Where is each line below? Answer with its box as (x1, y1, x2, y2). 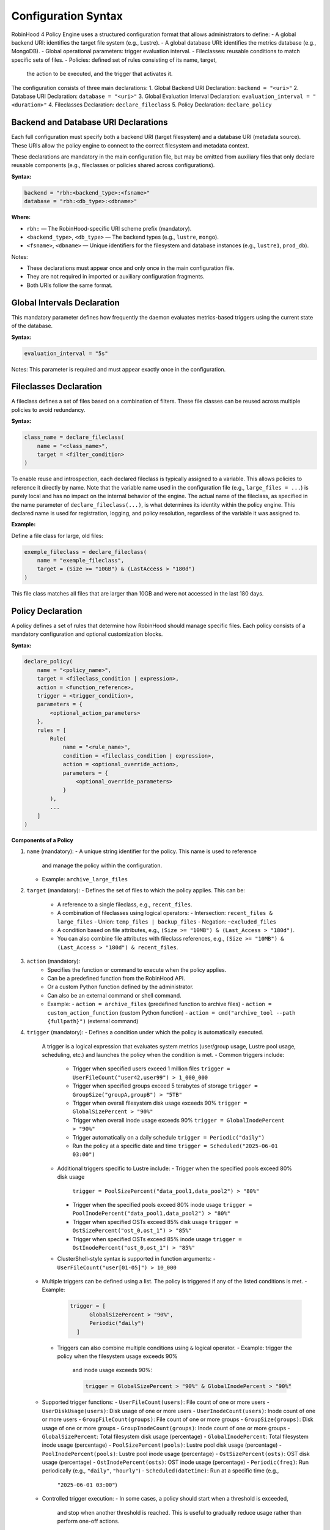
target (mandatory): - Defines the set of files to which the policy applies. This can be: (26, 887, 246, 894)
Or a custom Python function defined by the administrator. (47, 983, 194, 991)
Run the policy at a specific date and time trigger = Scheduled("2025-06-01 (72, 1142, 278, 1149)
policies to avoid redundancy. (11, 406, 86, 413)
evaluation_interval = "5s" (24, 349, 108, 357)
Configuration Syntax (11, 9, 123, 23)
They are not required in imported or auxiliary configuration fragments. (26, 273, 205, 280)
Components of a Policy (11, 836, 73, 844)
